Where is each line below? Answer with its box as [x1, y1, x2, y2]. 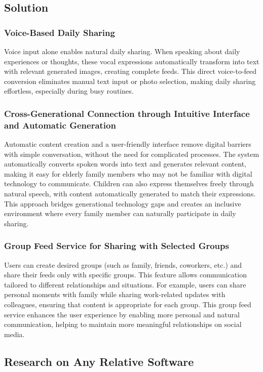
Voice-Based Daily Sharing [4, 26, 115, 38]
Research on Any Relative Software [4, 353, 194, 369]
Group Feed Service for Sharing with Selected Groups [4, 239, 229, 252]
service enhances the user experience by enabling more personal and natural [4, 309, 240, 319]
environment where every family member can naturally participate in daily [4, 208, 236, 219]
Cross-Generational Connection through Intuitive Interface [4, 107, 250, 119]
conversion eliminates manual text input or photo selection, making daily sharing [4, 75, 256, 86]
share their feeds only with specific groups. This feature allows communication [4, 269, 247, 280]
